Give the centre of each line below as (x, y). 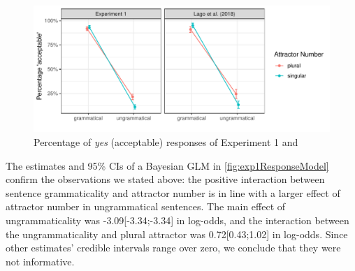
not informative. (40, 261)
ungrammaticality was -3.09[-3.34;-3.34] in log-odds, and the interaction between (177, 220)
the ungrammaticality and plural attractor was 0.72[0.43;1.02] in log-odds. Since (177, 234)
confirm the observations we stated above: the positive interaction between (165, 179)
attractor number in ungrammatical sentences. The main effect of (146, 206)
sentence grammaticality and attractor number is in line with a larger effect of (173, 192)
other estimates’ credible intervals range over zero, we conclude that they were (173, 248)
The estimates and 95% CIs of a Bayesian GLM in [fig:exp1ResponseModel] (167, 165)
